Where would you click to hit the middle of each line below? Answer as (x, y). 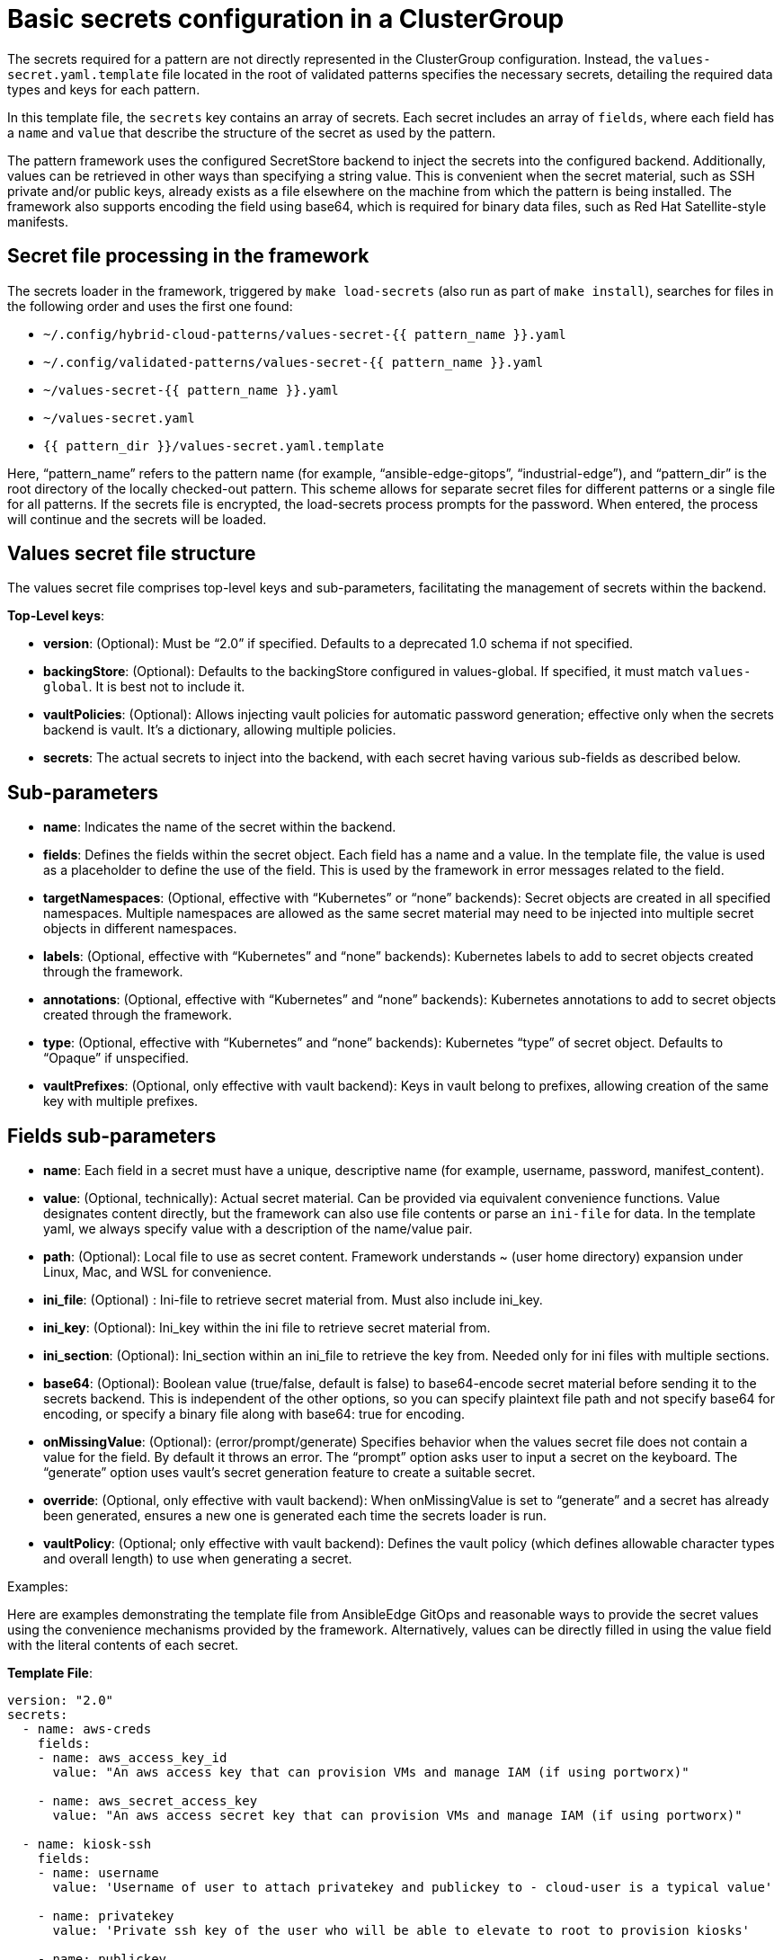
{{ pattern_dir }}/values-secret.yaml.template (214, 445)
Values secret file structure (132, 554)
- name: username (98, 1873)
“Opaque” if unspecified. (116, 1058)
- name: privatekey (106, 1916)
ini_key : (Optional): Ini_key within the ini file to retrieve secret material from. (267, 1328)
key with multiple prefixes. (121, 1101)
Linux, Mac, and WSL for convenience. (158, 1272)
